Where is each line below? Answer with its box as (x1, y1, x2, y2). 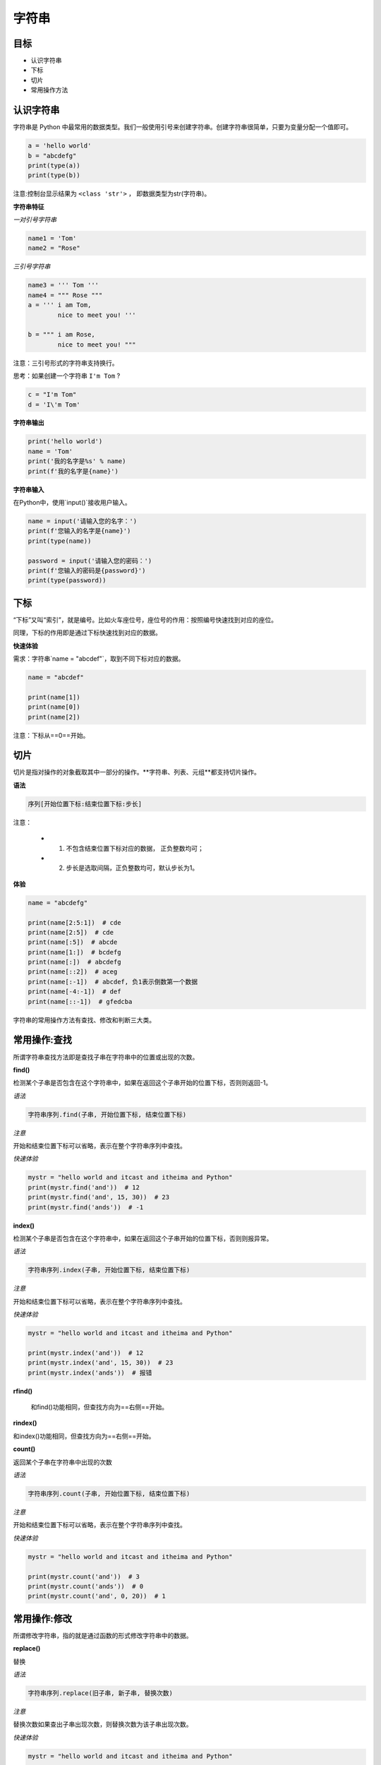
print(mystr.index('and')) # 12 (28, 1348, 144, 1357)
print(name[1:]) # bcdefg (28, 948, 121, 956)
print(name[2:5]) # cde (28, 928, 114, 936)
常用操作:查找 (13, 1034, 73, 1046)
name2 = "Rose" (28, 244, 80, 252)
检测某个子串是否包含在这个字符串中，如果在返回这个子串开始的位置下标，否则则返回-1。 (13, 1079, 272, 1087)
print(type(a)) (28, 161, 80, 169)
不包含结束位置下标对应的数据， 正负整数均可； (66, 844, 204, 852)
